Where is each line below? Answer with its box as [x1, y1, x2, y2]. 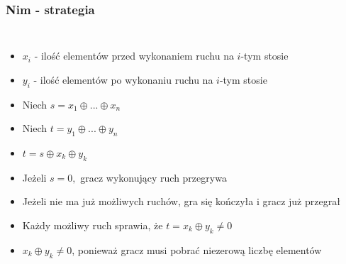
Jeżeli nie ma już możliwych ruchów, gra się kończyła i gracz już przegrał [22, 194, 340, 209]
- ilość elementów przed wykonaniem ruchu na [34, 48, 234, 63]
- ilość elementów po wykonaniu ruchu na [33, 72, 213, 87]
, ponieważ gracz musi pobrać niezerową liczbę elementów [72, 242, 322, 257]
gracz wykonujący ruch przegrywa [80, 170, 227, 185]
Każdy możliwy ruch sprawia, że [22, 217, 163, 232]
